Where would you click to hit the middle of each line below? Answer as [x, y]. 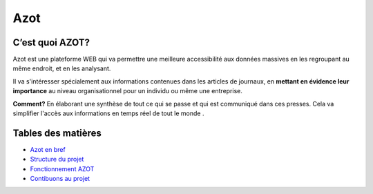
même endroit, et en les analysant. [62, 68]
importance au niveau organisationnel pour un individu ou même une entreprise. [128, 91]
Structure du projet [57, 159]
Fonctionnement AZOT [62, 168]
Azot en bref [48, 149]
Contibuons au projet [60, 179]
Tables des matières [57, 133]
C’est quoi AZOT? [51, 42]
